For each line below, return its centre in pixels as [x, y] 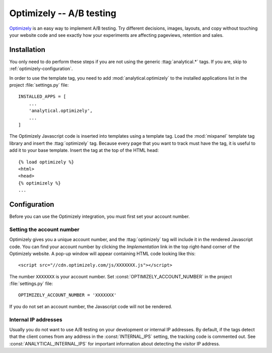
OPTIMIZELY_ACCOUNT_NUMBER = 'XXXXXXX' [67, 295]
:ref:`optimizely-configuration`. [41, 69]
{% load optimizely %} [46, 162]
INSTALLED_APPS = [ [42, 97]
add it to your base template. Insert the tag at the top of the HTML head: [84, 150]
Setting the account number [44, 229]
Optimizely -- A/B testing [63, 13]
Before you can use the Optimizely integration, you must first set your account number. [99, 216]
